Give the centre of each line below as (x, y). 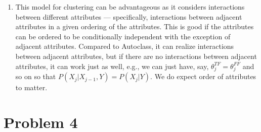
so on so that (36, 76)
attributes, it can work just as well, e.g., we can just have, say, (112, 66)
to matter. (31, 87)
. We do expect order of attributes (203, 76)
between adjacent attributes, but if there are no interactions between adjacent (136, 56)
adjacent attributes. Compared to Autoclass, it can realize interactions (125, 46)
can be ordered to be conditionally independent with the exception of (123, 36)
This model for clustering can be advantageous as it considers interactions (130, 7)
